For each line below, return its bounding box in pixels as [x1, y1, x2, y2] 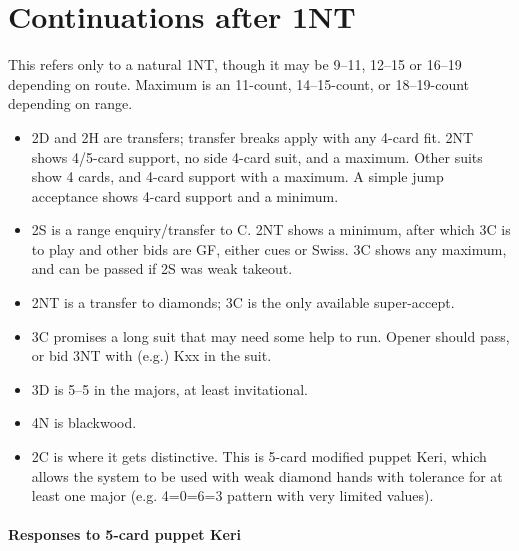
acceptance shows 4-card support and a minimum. [31, 185, 339, 206]
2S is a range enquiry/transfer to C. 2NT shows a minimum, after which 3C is [31, 219, 511, 240]
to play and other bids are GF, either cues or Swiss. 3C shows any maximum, [31, 238, 507, 259]
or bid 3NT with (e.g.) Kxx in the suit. [31, 345, 272, 366]
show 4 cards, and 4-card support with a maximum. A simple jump [31, 166, 444, 187]
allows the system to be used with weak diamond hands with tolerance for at [31, 465, 503, 486]
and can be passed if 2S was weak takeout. [31, 258, 293, 279]
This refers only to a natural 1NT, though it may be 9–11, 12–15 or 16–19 [8, 54, 462, 75]
